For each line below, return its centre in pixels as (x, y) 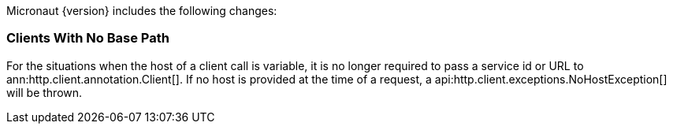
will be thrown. (45, 92)
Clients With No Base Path (88, 38)
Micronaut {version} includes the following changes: (142, 11)
